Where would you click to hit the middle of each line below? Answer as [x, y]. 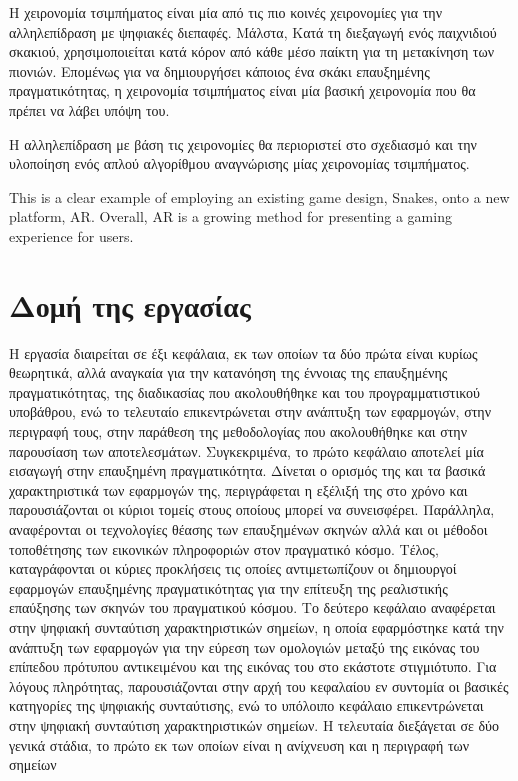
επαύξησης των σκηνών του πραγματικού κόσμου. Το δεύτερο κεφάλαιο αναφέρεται [252, 607]
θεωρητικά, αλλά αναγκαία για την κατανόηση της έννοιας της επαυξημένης [228, 372]
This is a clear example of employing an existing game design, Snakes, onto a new [259, 196]
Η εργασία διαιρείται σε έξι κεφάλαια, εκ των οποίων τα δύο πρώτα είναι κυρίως [243, 352]
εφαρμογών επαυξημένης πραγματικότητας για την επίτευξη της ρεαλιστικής [228, 587]
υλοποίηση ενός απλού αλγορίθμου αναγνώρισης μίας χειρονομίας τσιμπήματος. [239, 163]
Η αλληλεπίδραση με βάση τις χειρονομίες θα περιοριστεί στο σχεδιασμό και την [243, 143]
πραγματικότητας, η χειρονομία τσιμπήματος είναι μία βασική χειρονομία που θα [242, 90]
